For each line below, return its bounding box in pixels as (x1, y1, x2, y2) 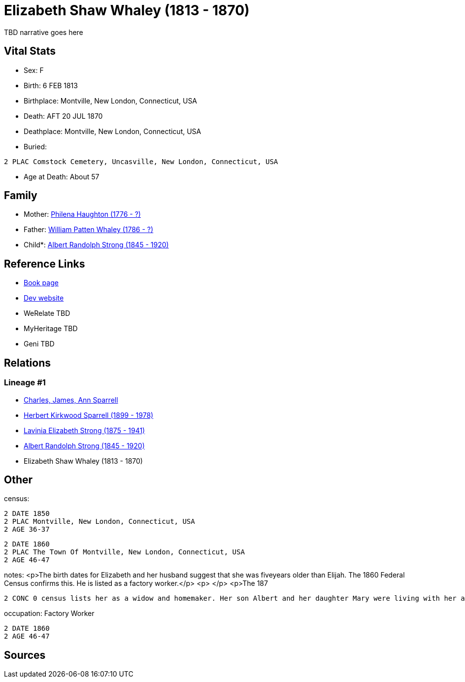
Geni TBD (24, 340, 55, 348)
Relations (4, 356, 51, 369)
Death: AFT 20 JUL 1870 (24, 111, 103, 120)
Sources (4, 648, 46, 661)
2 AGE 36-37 (4, 525, 50, 534)
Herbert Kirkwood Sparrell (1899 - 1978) (24, 410, 154, 419)
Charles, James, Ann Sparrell (24, 395, 118, 404)
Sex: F (24, 66, 44, 74)
